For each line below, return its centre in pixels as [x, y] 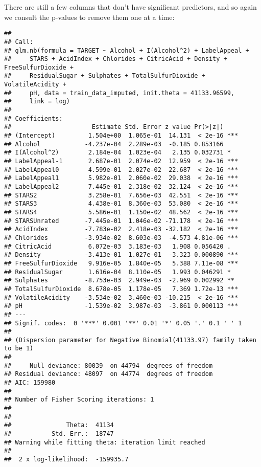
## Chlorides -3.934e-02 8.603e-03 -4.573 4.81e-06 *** [121, 238]
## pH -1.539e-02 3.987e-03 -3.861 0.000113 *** [121, 306]
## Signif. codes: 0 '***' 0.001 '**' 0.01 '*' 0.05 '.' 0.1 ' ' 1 [123, 323]
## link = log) [37, 102]
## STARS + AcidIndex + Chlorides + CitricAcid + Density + [116, 59]
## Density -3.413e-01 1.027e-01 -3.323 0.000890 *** [121, 255]
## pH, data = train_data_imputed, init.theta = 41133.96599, [120, 93]
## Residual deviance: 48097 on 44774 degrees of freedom [109, 374]
